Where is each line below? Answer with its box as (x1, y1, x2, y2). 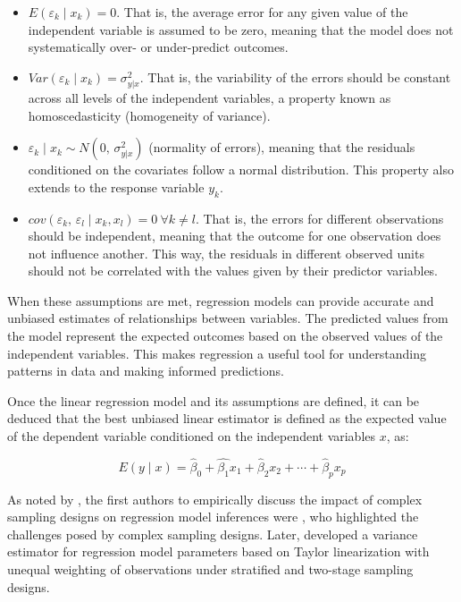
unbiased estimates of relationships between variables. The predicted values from (7, 309, 448, 327)
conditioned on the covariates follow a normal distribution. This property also (28, 160, 454, 179)
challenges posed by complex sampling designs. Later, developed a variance (7, 524, 418, 543)
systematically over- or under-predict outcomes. (28, 38, 289, 56)
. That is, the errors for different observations (195, 208, 444, 227)
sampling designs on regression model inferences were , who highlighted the (7, 507, 419, 526)
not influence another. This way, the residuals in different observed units (28, 243, 424, 262)
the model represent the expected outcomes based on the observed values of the (7, 326, 443, 345)
